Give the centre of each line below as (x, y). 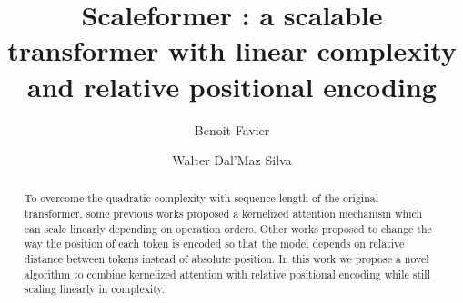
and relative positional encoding (232, 86)
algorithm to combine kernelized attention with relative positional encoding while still (227, 274)
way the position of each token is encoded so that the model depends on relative (214, 244)
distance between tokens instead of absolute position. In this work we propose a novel (226, 259)
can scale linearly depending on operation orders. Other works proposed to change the (228, 228)
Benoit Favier (232, 129)
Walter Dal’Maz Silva (232, 160)
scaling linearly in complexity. (95, 289)
